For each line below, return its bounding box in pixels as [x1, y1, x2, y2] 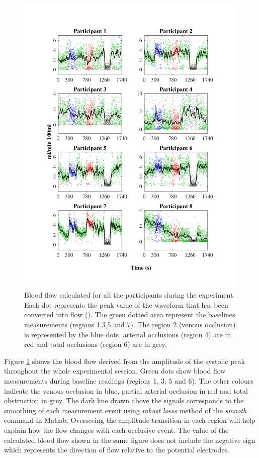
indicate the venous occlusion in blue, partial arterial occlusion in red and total [4, 385, 248, 396]
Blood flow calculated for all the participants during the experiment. [24, 290, 235, 300]
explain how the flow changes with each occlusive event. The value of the [4, 424, 229, 435]
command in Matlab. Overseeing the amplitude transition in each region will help [4, 415, 255, 425]
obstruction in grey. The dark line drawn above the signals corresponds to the [4, 395, 244, 406]
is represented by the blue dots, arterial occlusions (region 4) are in [24, 329, 231, 339]
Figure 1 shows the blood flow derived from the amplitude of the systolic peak [4, 355, 245, 366]
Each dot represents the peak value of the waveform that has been [24, 299, 228, 310]
